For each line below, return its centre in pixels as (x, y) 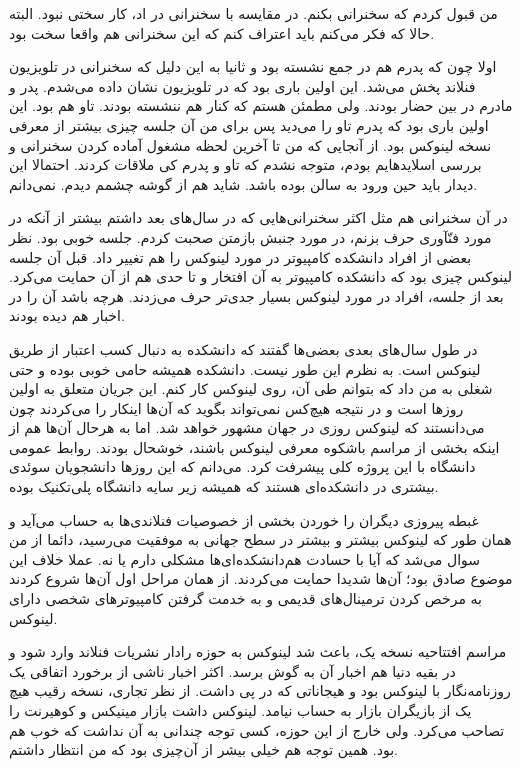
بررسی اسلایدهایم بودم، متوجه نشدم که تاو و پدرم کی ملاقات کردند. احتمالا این (245, 164)
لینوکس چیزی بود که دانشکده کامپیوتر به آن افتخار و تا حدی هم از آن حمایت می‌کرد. (260, 276)
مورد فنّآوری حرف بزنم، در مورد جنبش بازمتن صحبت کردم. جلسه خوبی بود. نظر (250, 236)
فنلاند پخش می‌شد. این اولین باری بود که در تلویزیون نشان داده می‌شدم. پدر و (242, 85)
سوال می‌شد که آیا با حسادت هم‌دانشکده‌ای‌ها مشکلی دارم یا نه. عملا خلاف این (245, 558)
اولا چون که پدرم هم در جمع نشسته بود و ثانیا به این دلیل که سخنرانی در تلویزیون (253, 66)
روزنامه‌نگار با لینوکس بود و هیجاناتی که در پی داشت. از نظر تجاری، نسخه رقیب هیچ (260, 690)
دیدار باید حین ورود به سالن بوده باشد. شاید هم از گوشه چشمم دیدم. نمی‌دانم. (243, 183)
